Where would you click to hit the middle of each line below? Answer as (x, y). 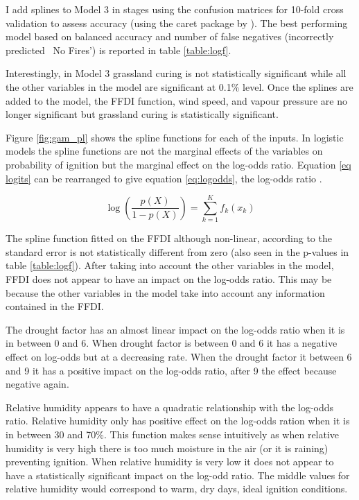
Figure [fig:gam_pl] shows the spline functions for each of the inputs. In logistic (175, 137)
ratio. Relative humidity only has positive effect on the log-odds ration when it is (178, 421)
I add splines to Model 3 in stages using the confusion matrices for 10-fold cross (175, 9)
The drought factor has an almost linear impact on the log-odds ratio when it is (175, 329)
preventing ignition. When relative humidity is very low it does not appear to (170, 462)
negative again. (37, 384)
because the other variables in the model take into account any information (165, 292)
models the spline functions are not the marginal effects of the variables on (164, 151)
